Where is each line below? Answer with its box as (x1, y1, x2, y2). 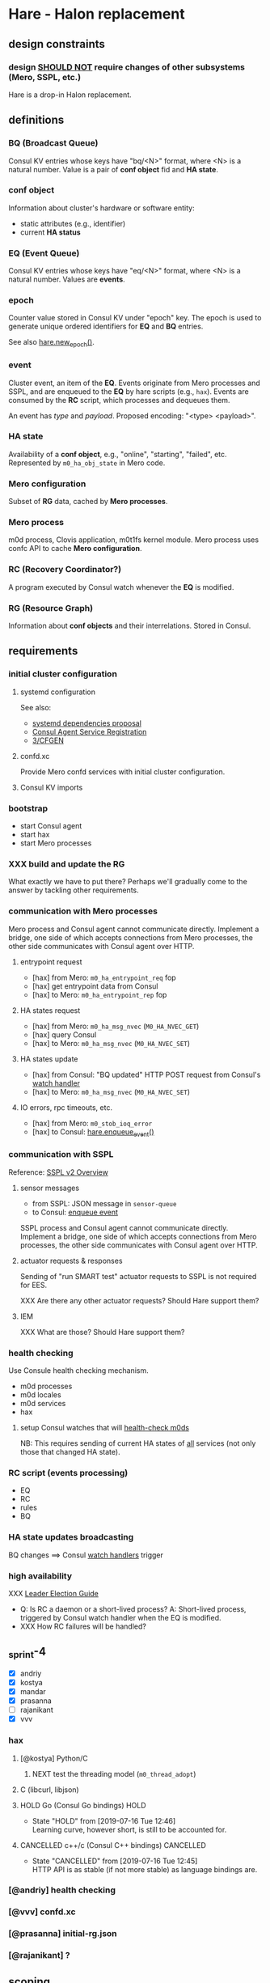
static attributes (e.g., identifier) (19, 218, 126, 228)
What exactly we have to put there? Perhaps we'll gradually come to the (8, 877, 248, 887)
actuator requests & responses (19, 1256, 123, 1265)
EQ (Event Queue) (8, 248, 80, 259)
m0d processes (19, 1381, 73, 1391)
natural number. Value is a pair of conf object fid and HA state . (8, 164, 218, 174)
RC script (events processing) (8, 1467, 129, 1478)
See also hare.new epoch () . (8, 337, 95, 349)
